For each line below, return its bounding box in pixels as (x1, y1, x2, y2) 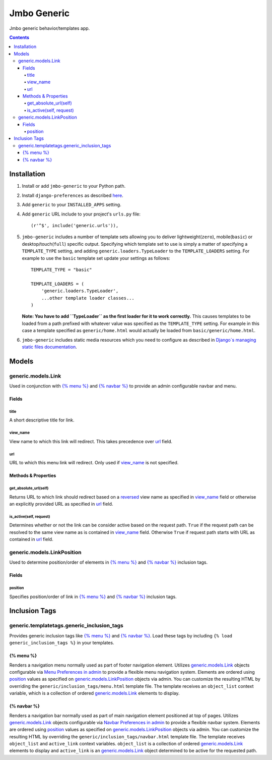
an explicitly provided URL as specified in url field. (9, 501, 113, 507)
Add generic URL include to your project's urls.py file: (22, 211, 141, 217)
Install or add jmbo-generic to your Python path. (22, 183, 126, 189)
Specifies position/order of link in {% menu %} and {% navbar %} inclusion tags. (9, 593, 177, 600)
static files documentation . (22, 344, 78, 350)
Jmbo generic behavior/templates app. (9, 25, 90, 31)
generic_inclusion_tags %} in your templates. (9, 640, 114, 646)
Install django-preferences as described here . (22, 192, 123, 198)
